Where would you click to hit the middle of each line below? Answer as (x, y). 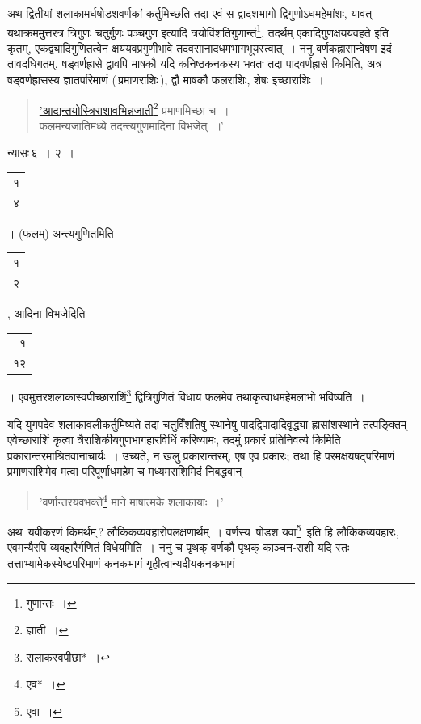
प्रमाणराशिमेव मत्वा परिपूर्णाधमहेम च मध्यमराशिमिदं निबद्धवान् (125, 471)
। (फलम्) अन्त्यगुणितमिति (61, 233)
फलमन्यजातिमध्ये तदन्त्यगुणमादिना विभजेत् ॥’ (131, 125)
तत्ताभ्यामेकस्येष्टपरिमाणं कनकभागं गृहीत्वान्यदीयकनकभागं (121, 563)
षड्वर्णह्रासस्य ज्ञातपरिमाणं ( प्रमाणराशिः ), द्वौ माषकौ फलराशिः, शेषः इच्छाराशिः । (166, 80)
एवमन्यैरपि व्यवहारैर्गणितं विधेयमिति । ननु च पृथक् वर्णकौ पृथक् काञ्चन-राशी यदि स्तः (179, 547)
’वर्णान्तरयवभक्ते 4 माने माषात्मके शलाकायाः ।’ (131, 500)
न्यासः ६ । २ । (41, 152)
